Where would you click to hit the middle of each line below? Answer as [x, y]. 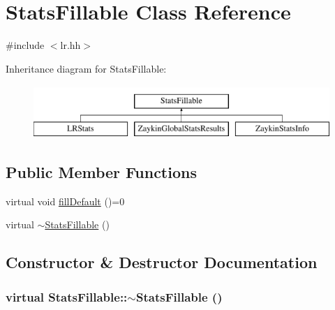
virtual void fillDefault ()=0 [65, 201]
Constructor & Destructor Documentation [162, 262]
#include [25, 45]
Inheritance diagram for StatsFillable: [86, 68]
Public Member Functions [101, 171]
